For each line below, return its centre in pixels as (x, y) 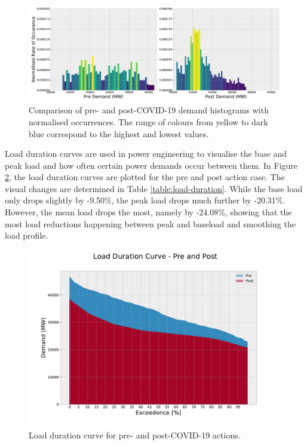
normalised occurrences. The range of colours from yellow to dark (148, 121)
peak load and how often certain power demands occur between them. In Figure (151, 165)
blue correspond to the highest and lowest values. (119, 133)
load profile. (27, 235)
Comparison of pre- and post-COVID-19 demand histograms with (149, 110)
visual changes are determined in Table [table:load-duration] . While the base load (154, 188)
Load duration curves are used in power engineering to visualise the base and (146, 154)
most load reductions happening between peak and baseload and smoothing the (150, 223)
